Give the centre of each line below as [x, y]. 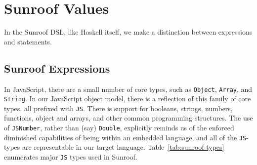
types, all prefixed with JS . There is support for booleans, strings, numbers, [118, 108]
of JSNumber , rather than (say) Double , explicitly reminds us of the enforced [119, 128]
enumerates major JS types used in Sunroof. [71, 156]
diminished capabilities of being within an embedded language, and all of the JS [125, 137]
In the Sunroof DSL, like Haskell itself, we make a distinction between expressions [128, 32]
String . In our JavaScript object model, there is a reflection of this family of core [128, 99]
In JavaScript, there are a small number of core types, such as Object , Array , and [128, 89]
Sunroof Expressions [57, 68]
